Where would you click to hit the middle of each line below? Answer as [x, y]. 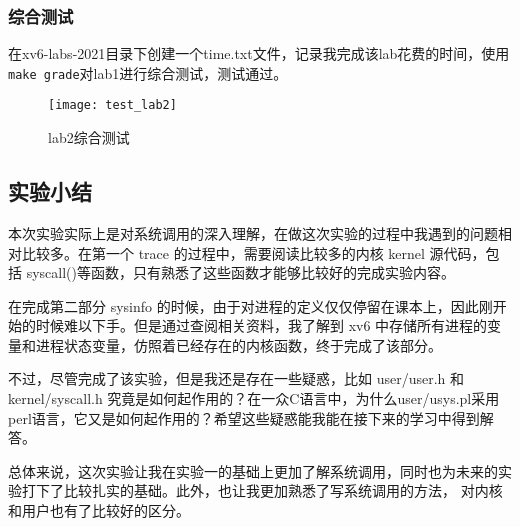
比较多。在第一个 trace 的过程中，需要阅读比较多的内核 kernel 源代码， [253, 252]
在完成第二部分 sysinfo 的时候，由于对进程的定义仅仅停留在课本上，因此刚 [250, 305]
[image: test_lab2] [112, 105]
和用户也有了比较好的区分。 [99, 510]
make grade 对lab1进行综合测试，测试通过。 [148, 72]
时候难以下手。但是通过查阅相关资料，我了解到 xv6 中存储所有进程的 [261, 325]
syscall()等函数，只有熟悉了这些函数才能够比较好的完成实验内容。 [240, 272]
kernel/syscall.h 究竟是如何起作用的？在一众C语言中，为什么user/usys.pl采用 [254, 398]
